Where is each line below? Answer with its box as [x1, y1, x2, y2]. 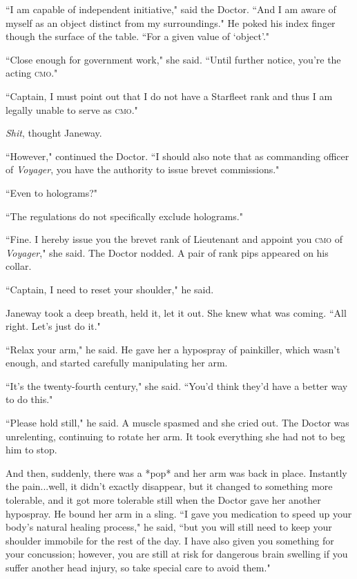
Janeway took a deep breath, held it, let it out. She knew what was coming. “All [6, 305, 347, 320]
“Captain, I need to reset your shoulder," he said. [6, 282, 214, 296]
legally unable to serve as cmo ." [6, 102, 138, 117]
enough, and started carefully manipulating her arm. [6, 355, 228, 370]
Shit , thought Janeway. [6, 126, 102, 140]
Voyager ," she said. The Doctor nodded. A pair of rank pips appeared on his [6, 245, 329, 259]
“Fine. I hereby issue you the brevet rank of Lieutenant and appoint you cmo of [6, 232, 343, 246]
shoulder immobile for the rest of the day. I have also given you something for [6, 533, 334, 547]
